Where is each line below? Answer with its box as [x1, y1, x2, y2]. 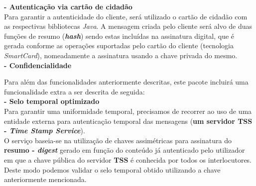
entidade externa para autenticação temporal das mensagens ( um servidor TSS [4, 115, 253, 126]
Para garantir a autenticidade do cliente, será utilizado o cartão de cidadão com [4, 11, 248, 21]
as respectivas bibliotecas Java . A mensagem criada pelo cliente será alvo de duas [4, 21, 253, 31]
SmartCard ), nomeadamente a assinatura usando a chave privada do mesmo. [4, 50, 238, 60]
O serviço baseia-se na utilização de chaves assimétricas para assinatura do [4, 135, 232, 145]
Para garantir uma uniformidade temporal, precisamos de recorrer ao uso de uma [4, 105, 252, 116]
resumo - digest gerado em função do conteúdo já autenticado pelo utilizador [4, 145, 245, 155]
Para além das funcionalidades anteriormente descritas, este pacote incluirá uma [4, 77, 249, 87]
